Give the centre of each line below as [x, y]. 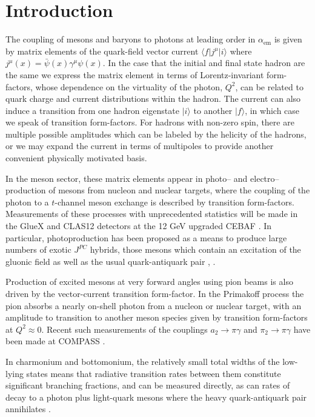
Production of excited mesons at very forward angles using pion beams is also [149, 282]
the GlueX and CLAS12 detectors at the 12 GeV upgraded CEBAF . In [139, 226]
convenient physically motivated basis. [76, 158]
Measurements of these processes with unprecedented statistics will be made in [152, 214]
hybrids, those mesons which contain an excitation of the [195, 249]
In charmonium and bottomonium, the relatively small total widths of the [143, 361]
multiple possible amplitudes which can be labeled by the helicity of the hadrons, [156, 134]
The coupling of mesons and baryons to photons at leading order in [131, 39]
